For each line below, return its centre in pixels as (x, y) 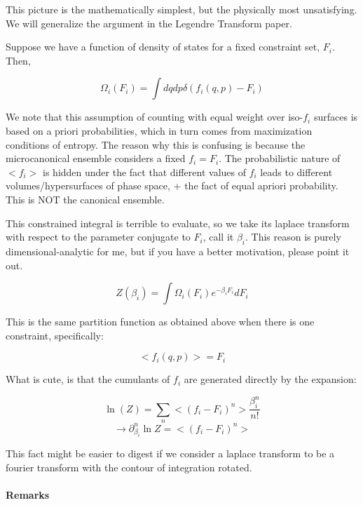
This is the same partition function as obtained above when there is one (160, 322)
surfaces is (336, 117)
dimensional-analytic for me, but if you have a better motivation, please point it (178, 251)
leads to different (296, 171)
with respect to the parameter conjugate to (98, 237)
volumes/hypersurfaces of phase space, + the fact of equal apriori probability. (172, 186)
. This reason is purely (293, 237)
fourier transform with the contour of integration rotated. (129, 467)
